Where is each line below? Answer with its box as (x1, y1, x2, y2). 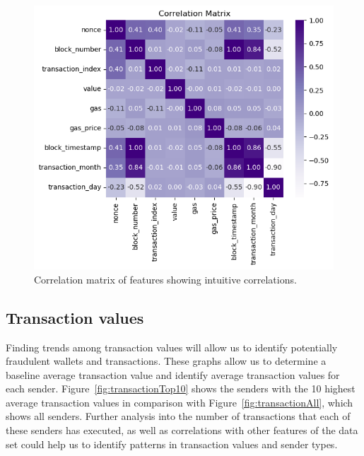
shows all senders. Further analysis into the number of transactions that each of (6, 409, 351, 423)
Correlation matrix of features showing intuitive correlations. (34, 271, 297, 286)
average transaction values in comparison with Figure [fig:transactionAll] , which (6, 394, 353, 409)
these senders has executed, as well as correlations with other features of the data (6, 423, 358, 438)
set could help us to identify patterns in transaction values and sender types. (6, 436, 338, 451)
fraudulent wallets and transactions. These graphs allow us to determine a (6, 353, 327, 368)
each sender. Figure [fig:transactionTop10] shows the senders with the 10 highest (6, 381, 356, 396)
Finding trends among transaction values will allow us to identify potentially (6, 339, 338, 354)
